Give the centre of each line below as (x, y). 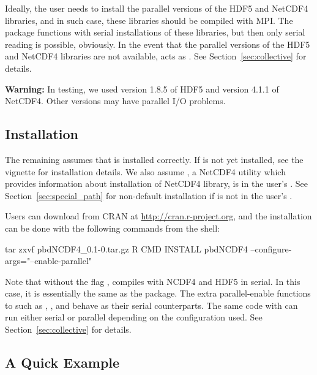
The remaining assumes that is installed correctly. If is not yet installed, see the (154, 159)
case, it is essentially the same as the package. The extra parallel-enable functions (158, 293)
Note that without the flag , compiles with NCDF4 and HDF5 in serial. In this (153, 281)
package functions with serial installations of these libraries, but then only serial (155, 32)
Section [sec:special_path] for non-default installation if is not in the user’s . (149, 195)
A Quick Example (62, 362)
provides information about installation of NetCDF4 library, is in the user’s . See (156, 184)
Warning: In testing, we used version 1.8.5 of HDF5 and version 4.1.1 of (142, 89)
